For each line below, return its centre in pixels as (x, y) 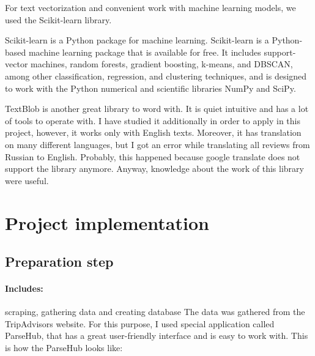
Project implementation (107, 222)
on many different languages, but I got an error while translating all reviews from (157, 144)
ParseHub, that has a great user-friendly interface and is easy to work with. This (157, 336)
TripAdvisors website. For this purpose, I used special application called (140, 323)
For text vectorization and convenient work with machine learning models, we (150, 7)
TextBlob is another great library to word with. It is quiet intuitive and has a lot (157, 109)
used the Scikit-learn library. (58, 19)
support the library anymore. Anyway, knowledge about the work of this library (154, 169)
